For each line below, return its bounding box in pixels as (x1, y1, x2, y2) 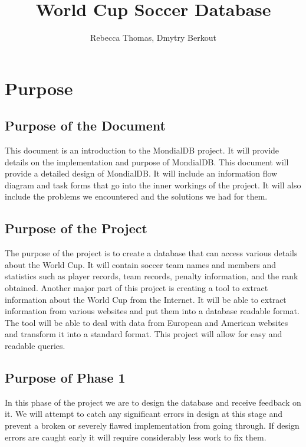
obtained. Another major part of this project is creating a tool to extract (5, 282, 268, 294)
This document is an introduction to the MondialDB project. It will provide (5, 144, 279, 156)
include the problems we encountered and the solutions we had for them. (5, 190, 268, 203)
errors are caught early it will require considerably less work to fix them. (5, 430, 266, 443)
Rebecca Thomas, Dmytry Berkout (90, 31, 216, 44)
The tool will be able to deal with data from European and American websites (5, 316, 288, 328)
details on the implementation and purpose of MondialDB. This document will (5, 155, 289, 168)
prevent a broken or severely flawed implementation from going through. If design (5, 419, 300, 432)
